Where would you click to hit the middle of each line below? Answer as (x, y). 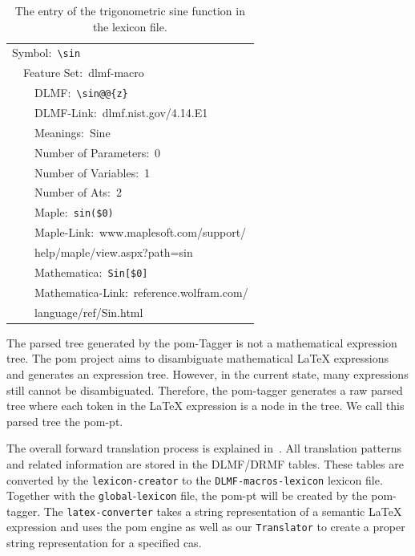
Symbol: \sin (46, 53)
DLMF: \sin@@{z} (81, 93)
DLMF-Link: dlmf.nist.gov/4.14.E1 (121, 113)
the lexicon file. (130, 26)
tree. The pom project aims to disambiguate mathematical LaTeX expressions (198, 358)
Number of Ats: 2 (79, 192)
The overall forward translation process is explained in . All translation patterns (204, 448)
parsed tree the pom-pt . (65, 421)
